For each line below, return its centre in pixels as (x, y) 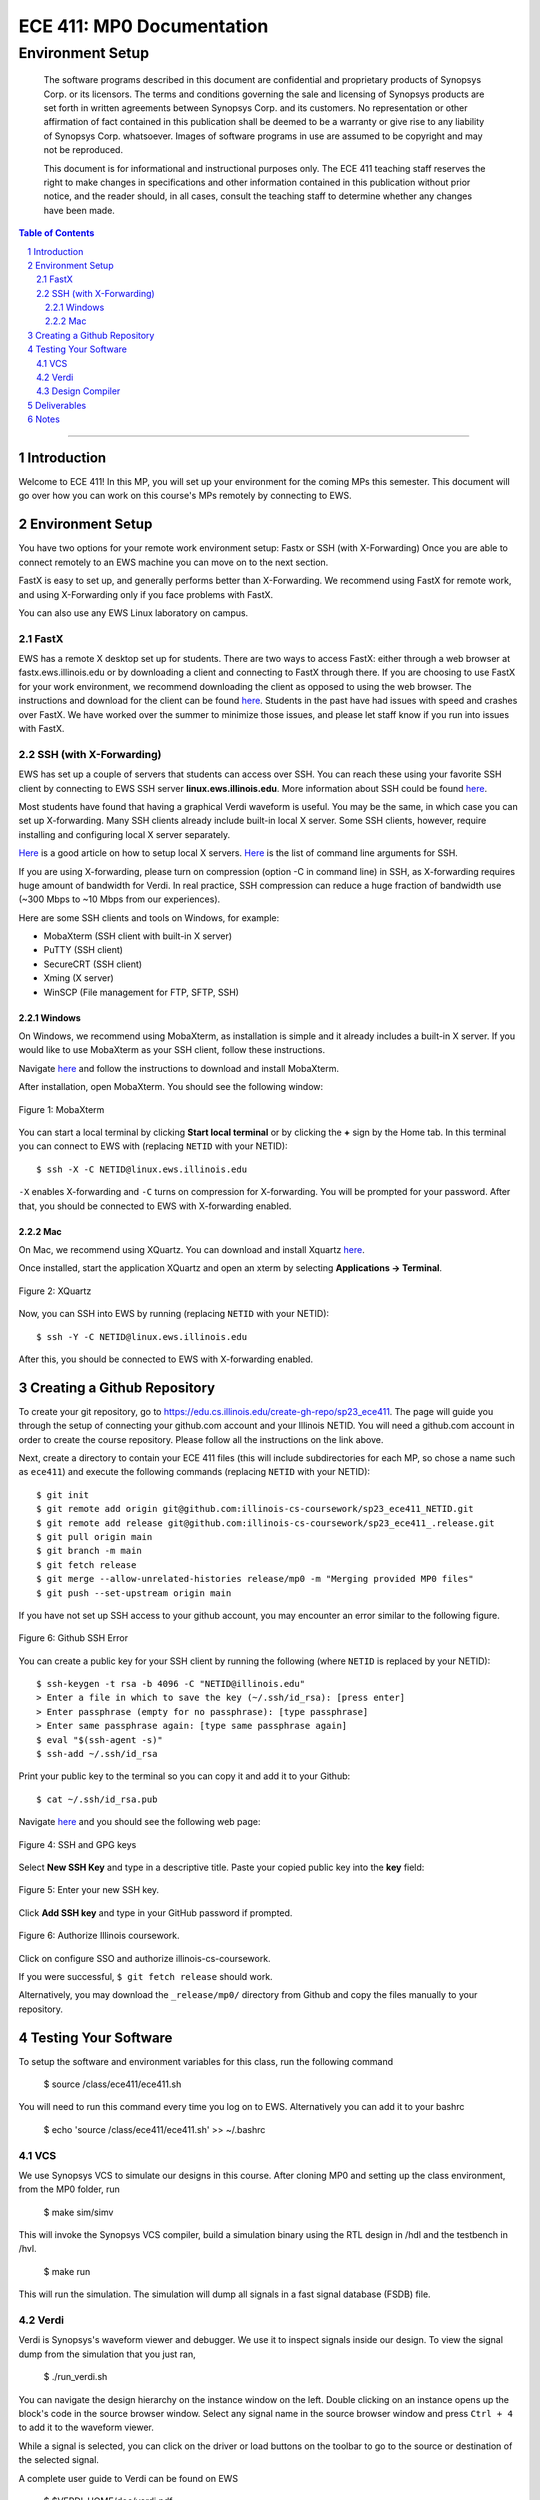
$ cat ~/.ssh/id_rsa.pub (97, 1799)
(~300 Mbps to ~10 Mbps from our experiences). (119, 899)
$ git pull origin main (94, 1536)
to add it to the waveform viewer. (86, 2427)
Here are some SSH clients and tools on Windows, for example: (149, 917)
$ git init (63, 1494)
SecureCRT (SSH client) (93, 964)
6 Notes (43, 419)
